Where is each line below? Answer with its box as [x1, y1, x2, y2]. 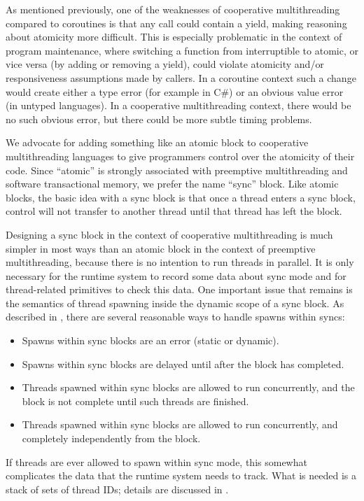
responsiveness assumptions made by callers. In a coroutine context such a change [6, 70, 356, 85]
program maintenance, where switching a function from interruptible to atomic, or [6, 43, 358, 57]
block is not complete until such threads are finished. [22, 393, 249, 408]
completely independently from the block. [22, 431, 201, 446]
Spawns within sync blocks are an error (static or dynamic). [22, 333, 279, 348]
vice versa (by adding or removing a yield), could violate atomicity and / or [6, 57, 324, 71]
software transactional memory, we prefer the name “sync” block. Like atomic [6, 176, 339, 191]
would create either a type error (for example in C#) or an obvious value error [6, 84, 344, 99]
